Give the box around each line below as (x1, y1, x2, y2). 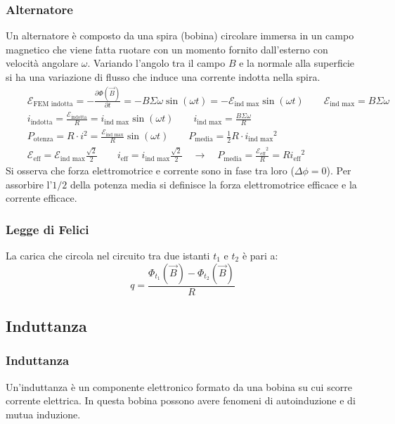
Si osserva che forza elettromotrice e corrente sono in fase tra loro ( (6, 163, 294, 178)
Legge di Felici (6, 220, 89, 238)
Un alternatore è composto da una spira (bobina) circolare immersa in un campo (6, 28, 354, 43)
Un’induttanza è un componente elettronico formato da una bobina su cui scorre (6, 379, 353, 394)
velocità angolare (6, 56, 79, 70)
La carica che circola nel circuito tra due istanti (6, 248, 210, 263)
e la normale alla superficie (239, 56, 355, 70)
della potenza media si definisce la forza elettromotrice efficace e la (70, 176, 357, 191)
